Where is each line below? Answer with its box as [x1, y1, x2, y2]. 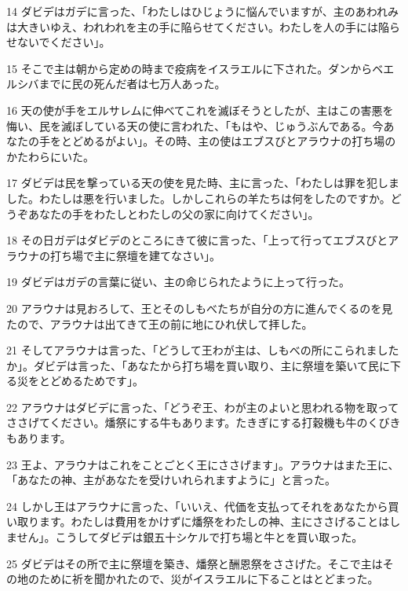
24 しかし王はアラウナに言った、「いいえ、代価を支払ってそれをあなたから [6, 497, 388, 514]
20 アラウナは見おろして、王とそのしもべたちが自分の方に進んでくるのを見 [6, 299, 393, 316]
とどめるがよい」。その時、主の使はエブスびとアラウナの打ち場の [60, 133, 396, 149]
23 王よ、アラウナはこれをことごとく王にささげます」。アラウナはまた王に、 [6, 456, 399, 472]
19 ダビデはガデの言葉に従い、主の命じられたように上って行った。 [6, 273, 350, 290]
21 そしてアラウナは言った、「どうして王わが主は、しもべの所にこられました [6, 342, 399, 358]
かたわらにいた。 [6, 148, 94, 164]
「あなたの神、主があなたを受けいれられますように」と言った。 [6, 472, 336, 488]
